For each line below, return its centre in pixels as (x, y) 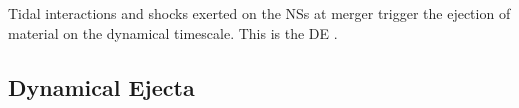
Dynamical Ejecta (101, 86)
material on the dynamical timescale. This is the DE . (173, 32)
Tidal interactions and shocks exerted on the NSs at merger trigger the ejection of (259, 13)
